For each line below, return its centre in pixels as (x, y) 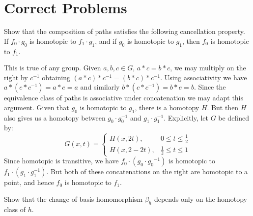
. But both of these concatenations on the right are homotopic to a (147, 171)
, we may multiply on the (208, 68)
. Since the (210, 87)
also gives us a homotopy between (55, 117)
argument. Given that (37, 107)
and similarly (100, 87)
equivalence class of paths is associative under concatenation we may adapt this (124, 98)
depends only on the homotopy (201, 199)
